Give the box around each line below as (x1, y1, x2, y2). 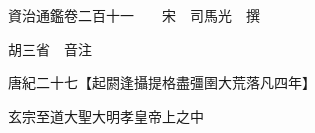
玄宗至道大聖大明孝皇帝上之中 (7, 105, 204, 126)
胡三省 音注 (7, 38, 92, 59)
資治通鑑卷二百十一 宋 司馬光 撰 (7, 5, 260, 25)
